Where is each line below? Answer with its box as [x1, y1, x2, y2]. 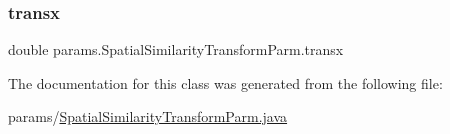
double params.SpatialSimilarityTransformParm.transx [8, 39, 344, 60]
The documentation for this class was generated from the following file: [8, 72, 443, 93]
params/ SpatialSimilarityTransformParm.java [8, 106, 288, 127]
